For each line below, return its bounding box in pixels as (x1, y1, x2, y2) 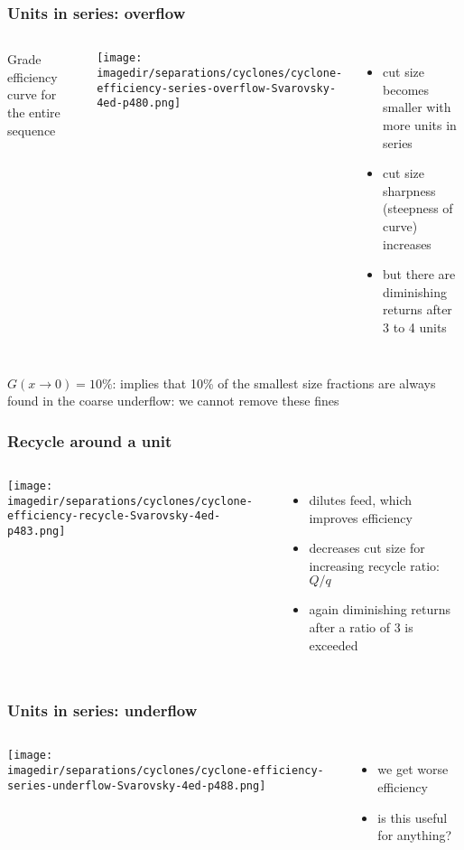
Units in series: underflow (7, 699, 198, 722)
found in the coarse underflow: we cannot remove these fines (7, 391, 339, 410)
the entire (7, 103, 60, 121)
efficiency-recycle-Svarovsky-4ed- (7, 509, 221, 523)
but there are (383, 265, 456, 284)
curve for (7, 85, 57, 104)
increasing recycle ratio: (309, 556, 440, 574)
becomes (383, 79, 430, 98)
